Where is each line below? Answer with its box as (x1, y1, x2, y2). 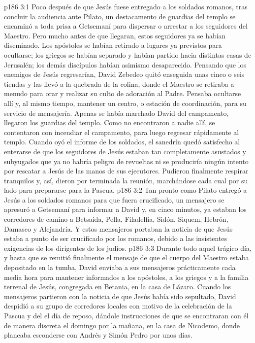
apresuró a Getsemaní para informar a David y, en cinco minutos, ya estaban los (4, 204, 247, 214)
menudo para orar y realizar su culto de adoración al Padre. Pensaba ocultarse (4, 88, 241, 99)
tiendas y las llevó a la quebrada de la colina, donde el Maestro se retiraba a (4, 78, 234, 89)
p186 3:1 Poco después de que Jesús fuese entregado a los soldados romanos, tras (4, 1, 248, 11)
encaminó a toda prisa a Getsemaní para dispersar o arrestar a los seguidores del (4, 21, 248, 31)
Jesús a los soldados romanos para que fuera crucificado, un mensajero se (4, 194, 224, 205)
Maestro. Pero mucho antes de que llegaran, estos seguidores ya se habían (4, 30, 226, 40)
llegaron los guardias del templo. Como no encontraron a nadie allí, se (4, 117, 215, 128)
